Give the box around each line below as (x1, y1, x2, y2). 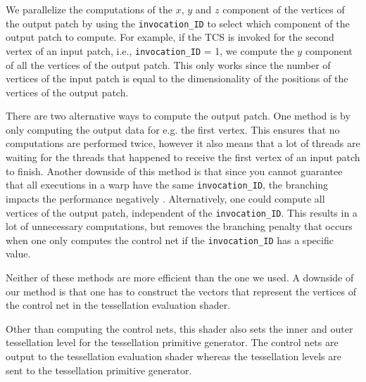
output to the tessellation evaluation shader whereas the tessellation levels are (6, 348, 342, 363)
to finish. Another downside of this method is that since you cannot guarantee (6, 163, 343, 178)
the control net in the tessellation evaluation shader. (6, 298, 231, 312)
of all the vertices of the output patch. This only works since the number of (6, 57, 331, 72)
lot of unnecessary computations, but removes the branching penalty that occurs (6, 219, 353, 234)
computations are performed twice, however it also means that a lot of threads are (6, 136, 360, 151)
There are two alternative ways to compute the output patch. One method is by (6, 108, 351, 123)
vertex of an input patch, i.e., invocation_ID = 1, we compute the (6, 43, 294, 58)
